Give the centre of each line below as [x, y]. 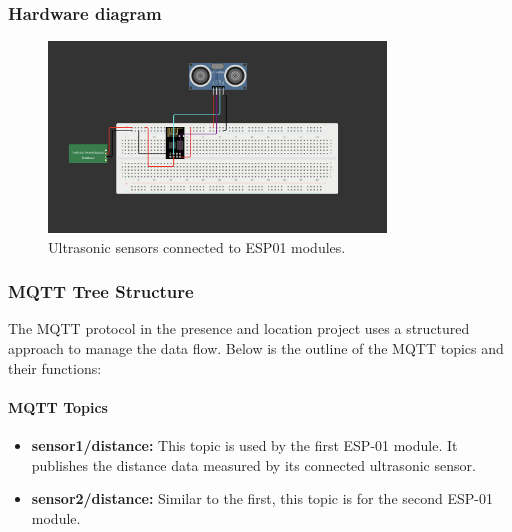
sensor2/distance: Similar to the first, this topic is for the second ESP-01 [262, 498]
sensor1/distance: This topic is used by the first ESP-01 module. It [244, 444]
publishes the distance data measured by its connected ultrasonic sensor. [253, 464]
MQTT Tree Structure [101, 291]
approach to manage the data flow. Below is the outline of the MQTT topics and [256, 348]
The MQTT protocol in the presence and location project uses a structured [239, 328]
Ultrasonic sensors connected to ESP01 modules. [197, 246]
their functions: [55, 367]
